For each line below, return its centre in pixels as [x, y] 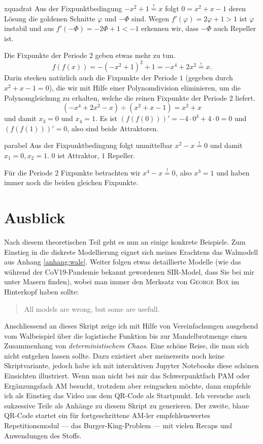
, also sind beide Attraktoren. [113, 128]
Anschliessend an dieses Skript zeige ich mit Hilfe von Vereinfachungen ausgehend [131, 326]
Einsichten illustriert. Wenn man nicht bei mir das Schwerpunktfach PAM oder [127, 376]
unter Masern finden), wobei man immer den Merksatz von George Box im [122, 282]
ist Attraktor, [78, 155]
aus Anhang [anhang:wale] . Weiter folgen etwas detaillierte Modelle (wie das [123, 262]
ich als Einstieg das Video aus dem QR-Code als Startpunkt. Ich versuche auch [127, 395]
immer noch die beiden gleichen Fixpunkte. [71, 182]
